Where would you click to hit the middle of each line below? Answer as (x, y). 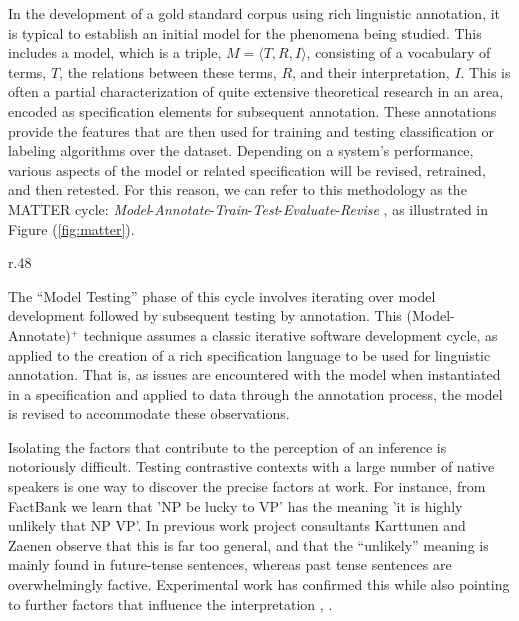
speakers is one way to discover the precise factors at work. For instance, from (247, 486)
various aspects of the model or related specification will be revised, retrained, (247, 169)
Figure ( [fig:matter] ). (71, 228)
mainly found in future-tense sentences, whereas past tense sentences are (230, 564)
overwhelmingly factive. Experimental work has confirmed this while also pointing (259, 584)
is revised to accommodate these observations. (149, 413)
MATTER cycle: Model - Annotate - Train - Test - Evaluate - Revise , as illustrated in (248, 208)
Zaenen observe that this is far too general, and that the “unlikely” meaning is (248, 544)
